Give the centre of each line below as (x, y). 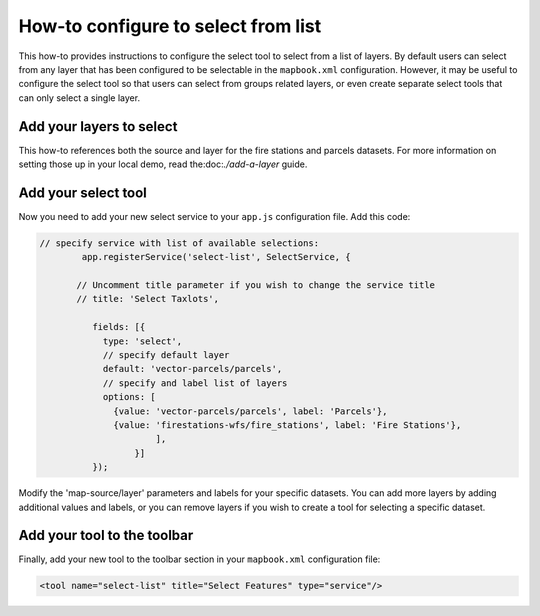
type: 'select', (142, 341)
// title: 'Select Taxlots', (148, 299)
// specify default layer (166, 355)
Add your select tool (82, 192)
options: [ (129, 397)
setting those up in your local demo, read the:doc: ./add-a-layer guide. (163, 164)
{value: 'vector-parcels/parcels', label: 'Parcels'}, (250, 411)
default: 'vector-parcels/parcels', (192, 369)
